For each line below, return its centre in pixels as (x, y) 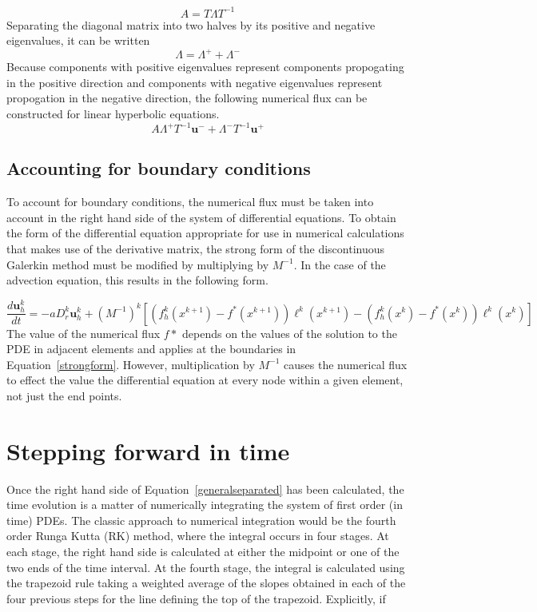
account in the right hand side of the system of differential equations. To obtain (201, 217)
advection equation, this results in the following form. (137, 280)
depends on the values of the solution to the (290, 333)
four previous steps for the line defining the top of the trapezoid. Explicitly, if (196, 598)
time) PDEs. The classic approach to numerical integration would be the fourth (201, 520)
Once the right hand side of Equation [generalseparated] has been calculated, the (205, 489)
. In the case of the (340, 264)
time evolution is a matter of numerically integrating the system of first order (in (205, 505)
